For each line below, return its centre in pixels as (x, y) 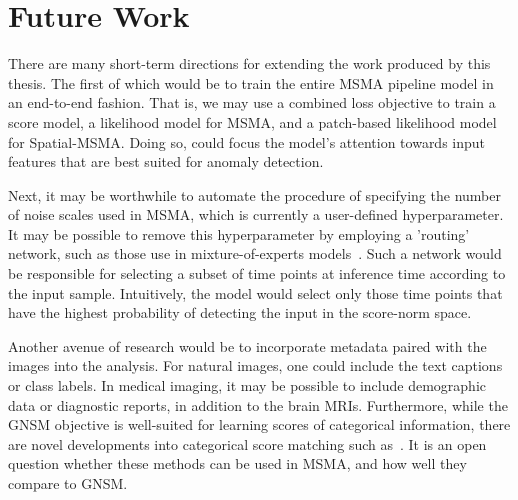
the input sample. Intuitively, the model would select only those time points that (255, 292)
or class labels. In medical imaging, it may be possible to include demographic (247, 385)
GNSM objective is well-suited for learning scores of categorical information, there (259, 424)
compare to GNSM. (68, 483)
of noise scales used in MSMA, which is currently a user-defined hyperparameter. (256, 214)
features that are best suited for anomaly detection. (166, 161)
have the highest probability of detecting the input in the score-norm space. (240, 312)
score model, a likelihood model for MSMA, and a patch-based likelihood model (252, 121)
